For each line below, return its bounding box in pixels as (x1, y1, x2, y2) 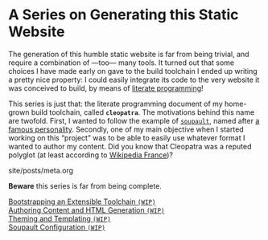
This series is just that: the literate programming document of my (8, 99, 223, 108)
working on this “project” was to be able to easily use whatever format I (8, 132, 245, 142)
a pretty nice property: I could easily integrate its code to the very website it (8, 75, 260, 84)
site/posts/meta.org (8, 165, 74, 175)
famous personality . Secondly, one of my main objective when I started (8, 124, 244, 134)
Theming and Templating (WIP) (8, 214, 111, 223)
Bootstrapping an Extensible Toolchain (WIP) (8, 197, 156, 206)
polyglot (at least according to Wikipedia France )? (8, 150, 173, 160)
